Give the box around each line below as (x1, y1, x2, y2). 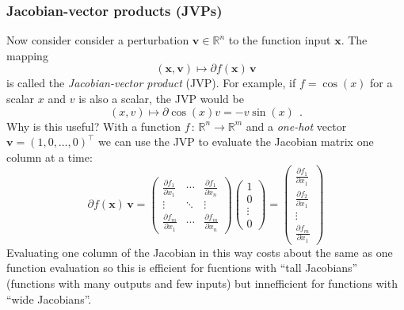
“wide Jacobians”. (6, 290, 92, 307)
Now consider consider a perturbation (6, 32, 189, 48)
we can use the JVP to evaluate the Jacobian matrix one (98, 133, 374, 150)
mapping (6, 47, 48, 63)
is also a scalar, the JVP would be (78, 90, 244, 106)
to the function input (228, 32, 331, 48)
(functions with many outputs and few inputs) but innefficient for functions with (6, 275, 398, 292)
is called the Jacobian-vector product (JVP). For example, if (6, 75, 296, 91)
